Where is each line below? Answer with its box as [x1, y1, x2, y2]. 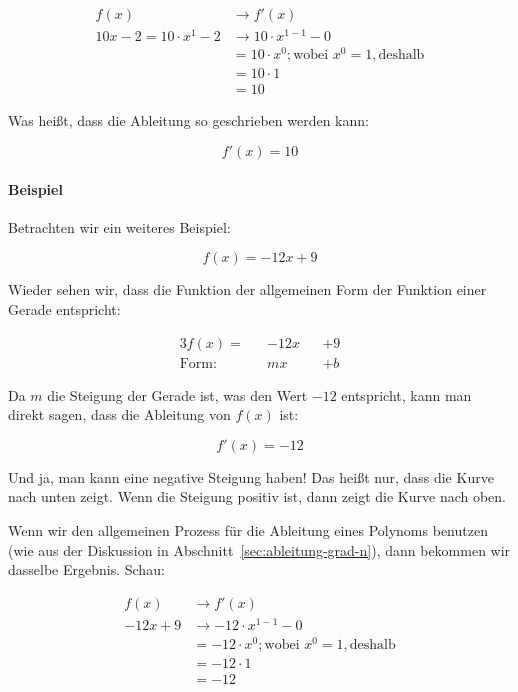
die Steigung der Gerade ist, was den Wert [47, 384, 308, 405]
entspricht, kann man [341, 384, 472, 405]
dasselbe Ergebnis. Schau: [8, 559, 165, 580]
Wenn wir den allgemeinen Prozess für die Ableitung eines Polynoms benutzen [8, 519, 488, 540]
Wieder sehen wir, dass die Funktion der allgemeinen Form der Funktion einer [8, 279, 487, 300]
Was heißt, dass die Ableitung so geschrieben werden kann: [8, 110, 369, 131]
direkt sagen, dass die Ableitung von [8, 404, 231, 425]
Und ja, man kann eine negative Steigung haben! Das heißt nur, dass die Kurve [8, 466, 494, 487]
